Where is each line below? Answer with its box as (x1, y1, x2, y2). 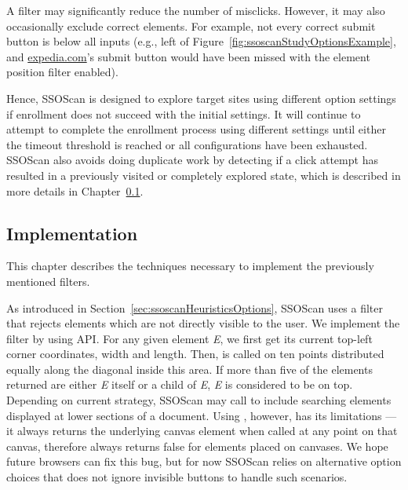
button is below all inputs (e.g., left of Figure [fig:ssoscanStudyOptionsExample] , (6, 33, 396, 49)
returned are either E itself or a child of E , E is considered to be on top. (6, 376, 353, 393)
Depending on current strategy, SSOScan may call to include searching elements (6, 392, 392, 408)
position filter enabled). (6, 64, 118, 80)
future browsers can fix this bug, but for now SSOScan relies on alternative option (6, 453, 402, 470)
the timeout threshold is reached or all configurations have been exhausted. (6, 136, 368, 152)
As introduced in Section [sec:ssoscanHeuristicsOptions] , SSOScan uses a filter (6, 299, 384, 316)
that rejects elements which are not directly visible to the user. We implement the (6, 315, 400, 331)
